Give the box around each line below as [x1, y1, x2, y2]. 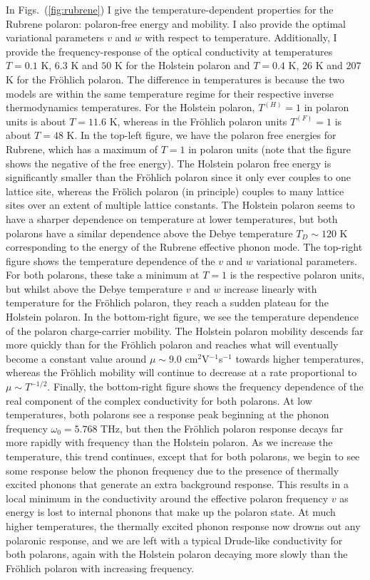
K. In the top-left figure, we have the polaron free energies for [66, 128, 336, 143]
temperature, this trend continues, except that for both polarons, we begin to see [6, 449, 360, 463]
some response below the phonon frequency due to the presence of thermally [6, 462, 339, 477]
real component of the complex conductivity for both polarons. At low [6, 393, 312, 408]
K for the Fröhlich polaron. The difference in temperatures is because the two [6, 71, 345, 86]
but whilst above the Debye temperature [6, 281, 183, 296]
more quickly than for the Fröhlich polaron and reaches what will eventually [6, 337, 339, 352]
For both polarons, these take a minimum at [6, 267, 200, 282]
